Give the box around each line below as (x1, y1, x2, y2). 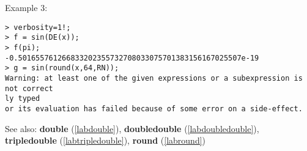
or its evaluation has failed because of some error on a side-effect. (5, 104, 303, 113)
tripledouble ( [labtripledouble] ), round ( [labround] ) (5, 134, 206, 147)
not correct (5, 84, 53, 93)
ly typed (5, 94, 40, 103)
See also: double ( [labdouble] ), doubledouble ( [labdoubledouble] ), (5, 122, 259, 134)
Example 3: (5, 1, 48, 13)
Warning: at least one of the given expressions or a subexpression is (5, 73, 303, 83)
